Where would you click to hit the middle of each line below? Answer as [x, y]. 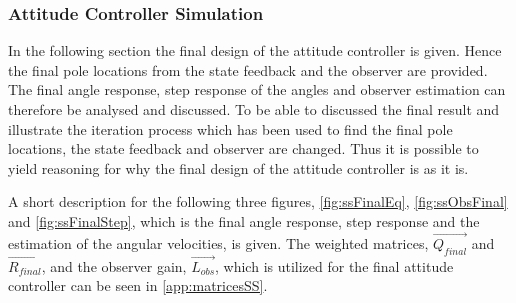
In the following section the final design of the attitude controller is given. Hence [255, 50]
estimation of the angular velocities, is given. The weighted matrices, [218, 242]
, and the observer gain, [114, 265]
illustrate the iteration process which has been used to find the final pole [230, 128]
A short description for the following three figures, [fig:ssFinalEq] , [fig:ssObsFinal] [258, 201]
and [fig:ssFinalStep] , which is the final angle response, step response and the [244, 220]
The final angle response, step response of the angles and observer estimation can [257, 89]
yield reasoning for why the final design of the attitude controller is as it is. [238, 167]
